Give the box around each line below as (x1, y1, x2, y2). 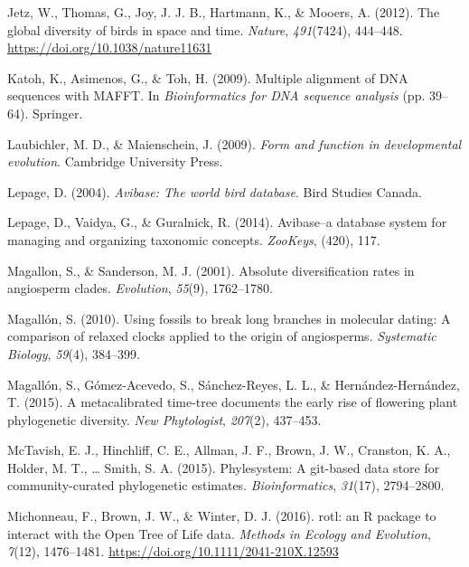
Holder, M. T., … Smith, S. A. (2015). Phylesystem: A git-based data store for (7, 458, 440, 477)
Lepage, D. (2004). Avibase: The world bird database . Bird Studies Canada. (7, 182, 422, 201)
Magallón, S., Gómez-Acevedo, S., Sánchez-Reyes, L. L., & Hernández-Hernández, (7, 374, 460, 393)
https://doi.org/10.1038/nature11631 (7, 38, 212, 57)
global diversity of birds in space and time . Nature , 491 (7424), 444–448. (7, 20, 403, 39)
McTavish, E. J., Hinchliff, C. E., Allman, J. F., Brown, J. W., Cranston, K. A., (7, 440, 451, 459)
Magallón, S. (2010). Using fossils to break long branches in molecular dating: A (7, 308, 451, 327)
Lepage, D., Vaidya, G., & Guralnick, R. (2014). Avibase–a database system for (7, 213, 447, 232)
